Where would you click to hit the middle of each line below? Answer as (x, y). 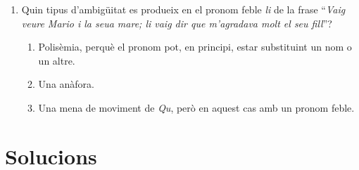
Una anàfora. (66, 84)
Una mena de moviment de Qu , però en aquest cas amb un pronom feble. (196, 107)
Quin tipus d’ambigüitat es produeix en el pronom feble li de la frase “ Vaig (183, 9)
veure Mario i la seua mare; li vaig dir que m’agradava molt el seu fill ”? (177, 23)
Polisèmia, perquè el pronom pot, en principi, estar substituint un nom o (195, 47)
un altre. (57, 60)
